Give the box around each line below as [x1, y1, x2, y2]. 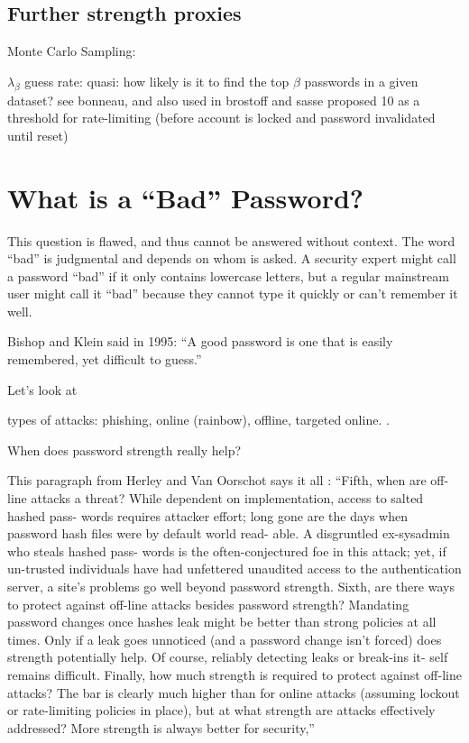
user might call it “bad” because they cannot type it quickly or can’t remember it [7, 284, 458, 303]
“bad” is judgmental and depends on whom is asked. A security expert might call [7, 249, 456, 268]
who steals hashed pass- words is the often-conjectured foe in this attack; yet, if [7, 541, 446, 560]
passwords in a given [304, 71, 418, 90]
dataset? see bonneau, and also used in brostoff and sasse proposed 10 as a [7, 90, 420, 109]
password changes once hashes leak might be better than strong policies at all [7, 612, 437, 631]
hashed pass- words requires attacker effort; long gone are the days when [7, 506, 408, 525]
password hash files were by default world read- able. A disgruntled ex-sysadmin [7, 524, 450, 543]
